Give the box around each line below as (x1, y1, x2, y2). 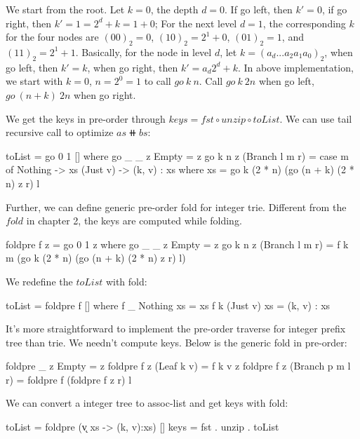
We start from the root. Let (6, 2, 125, 16)
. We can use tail (279, 111, 352, 126)
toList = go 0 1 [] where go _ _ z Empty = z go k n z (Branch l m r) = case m (6, 148, 349, 163)
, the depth (150, 2, 199, 16)
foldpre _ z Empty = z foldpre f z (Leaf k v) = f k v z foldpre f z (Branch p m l (6, 358, 351, 373)
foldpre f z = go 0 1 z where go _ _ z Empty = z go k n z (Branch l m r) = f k (6, 236, 349, 251)
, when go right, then (87, 60, 178, 74)
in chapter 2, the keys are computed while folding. (26, 213, 242, 228)
